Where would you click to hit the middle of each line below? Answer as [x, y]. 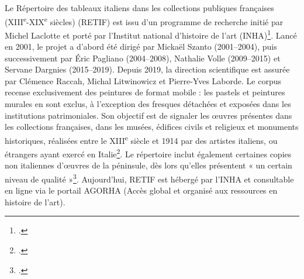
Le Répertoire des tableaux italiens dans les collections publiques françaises [139, 8]
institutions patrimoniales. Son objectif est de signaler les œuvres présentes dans [148, 115]
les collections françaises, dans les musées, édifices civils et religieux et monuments [152, 127]
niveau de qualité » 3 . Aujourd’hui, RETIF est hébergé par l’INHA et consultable [149, 178]
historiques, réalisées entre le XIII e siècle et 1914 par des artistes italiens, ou [141, 139]
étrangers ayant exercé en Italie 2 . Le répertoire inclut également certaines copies [148, 153]
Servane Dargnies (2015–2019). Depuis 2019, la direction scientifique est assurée [147, 69]
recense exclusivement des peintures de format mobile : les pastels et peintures [145, 92]
